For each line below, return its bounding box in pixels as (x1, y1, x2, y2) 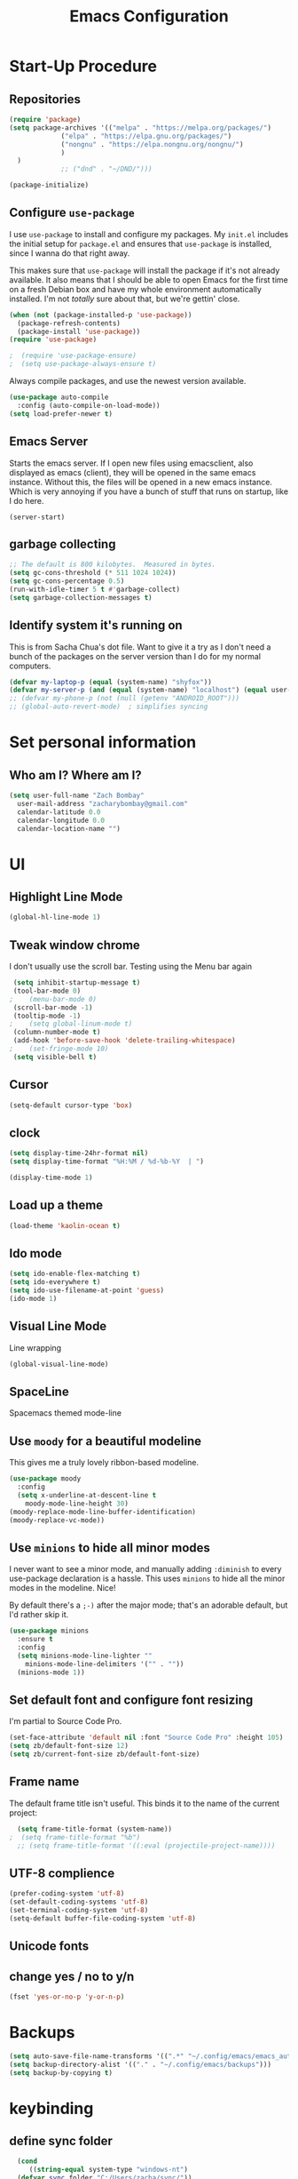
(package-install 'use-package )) (17, 327, 141, 336)
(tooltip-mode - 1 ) (12, 1011, 82, 1020)
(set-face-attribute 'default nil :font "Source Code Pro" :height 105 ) (9, 1733, 284, 1743)
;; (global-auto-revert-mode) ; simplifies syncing (9, 702, 208, 712)
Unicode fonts (9, 1939, 90, 1954)
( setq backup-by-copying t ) (9, 2068, 114, 2077)
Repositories (9, 92, 82, 107)
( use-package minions (9, 1626, 90, 1636)
